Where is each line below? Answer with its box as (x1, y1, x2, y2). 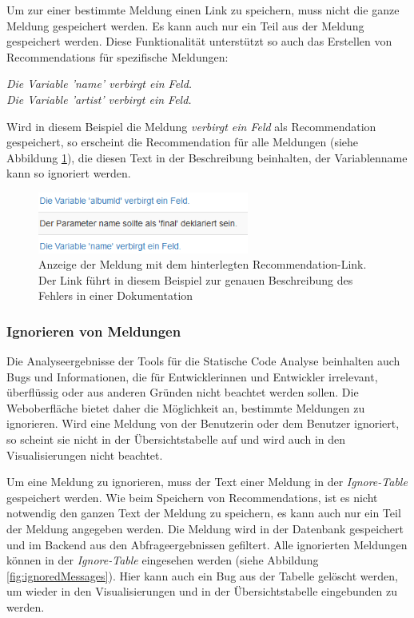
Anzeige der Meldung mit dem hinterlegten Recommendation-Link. (38, 256, 367, 273)
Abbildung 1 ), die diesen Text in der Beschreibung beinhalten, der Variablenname (6, 149, 408, 165)
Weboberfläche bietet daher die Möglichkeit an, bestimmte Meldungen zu (6, 399, 365, 416)
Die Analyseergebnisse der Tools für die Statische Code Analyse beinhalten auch (6, 353, 400, 369)
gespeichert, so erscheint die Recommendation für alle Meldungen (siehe (6, 134, 359, 150)
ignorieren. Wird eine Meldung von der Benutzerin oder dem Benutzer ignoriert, (6, 415, 400, 432)
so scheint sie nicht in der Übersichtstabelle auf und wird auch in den (6, 431, 346, 448)
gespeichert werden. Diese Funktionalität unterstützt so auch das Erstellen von (6, 33, 392, 50)
